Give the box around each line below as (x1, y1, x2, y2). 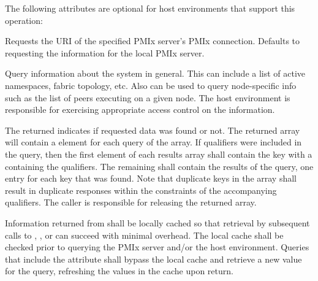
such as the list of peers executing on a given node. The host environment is (5, 91, 290, 104)
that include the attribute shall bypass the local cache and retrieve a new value (5, 252, 302, 265)
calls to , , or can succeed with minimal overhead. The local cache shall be (5, 228, 284, 241)
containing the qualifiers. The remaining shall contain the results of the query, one (5, 160, 314, 172)
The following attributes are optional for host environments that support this (5, 2, 295, 14)
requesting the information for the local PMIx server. (5, 46, 205, 59)
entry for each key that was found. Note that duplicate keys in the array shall (5, 172, 297, 185)
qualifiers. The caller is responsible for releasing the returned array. (5, 196, 257, 209)
